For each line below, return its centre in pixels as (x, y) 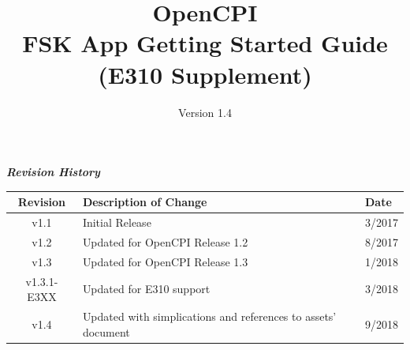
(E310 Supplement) (205, 74)
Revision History (53, 172)
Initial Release (117, 222)
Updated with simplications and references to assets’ (209, 316)
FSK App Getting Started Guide (205, 43)
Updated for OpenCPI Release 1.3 (165, 261)
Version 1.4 (205, 112)
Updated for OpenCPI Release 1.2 (165, 241)
